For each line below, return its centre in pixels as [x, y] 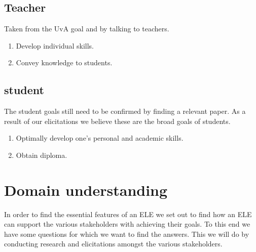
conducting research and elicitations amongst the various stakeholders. [113, 244]
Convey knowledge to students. [64, 62]
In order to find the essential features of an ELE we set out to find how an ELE [128, 214]
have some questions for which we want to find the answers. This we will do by [127, 234]
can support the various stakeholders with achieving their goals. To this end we [127, 224]
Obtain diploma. [42, 155]
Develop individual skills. [55, 45]
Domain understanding [86, 190]
